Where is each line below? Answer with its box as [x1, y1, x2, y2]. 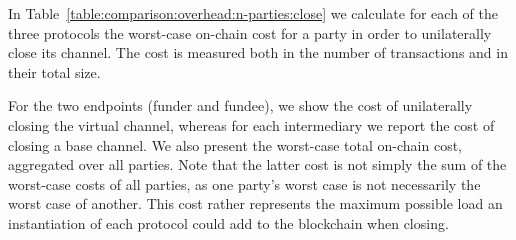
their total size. [8, 61, 101, 82]
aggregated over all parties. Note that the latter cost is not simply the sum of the [8, 154, 507, 175]
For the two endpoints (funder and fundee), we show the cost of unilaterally [8, 95, 473, 116]
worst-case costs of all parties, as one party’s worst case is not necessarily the [8, 173, 481, 194]
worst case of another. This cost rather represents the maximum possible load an [8, 193, 503, 214]
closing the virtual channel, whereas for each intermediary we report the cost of [8, 114, 495, 135]
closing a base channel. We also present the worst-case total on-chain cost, [8, 134, 462, 155]
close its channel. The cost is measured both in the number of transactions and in [8, 42, 508, 63]
